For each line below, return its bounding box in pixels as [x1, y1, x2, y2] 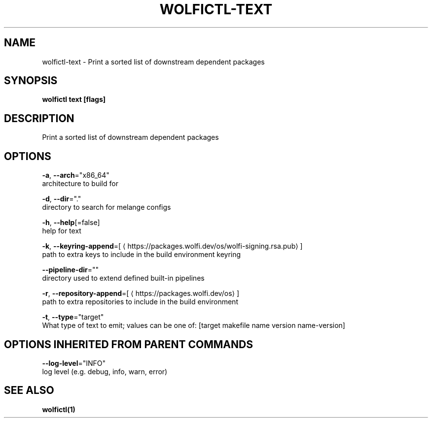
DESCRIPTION [4, 112, 74, 125]
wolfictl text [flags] [42, 95, 106, 104]
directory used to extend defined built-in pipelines [42, 274, 205, 283]
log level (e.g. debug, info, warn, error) [42, 367, 168, 376]
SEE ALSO [4, 384, 54, 397]
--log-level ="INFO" [42, 358, 106, 367]
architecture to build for [42, 179, 118, 188]
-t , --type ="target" [42, 313, 104, 322]
